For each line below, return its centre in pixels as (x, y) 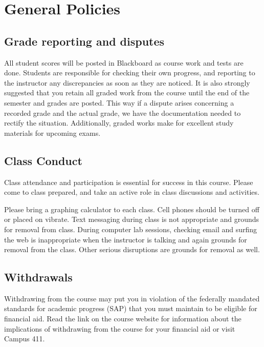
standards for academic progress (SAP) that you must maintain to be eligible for (131, 308)
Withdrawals (38, 277)
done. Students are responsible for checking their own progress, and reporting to (130, 73)
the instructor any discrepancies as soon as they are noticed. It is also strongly (127, 82)
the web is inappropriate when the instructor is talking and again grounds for (126, 239)
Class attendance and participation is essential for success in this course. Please (129, 182)
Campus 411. (25, 339)
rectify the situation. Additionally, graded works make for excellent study (119, 123)
